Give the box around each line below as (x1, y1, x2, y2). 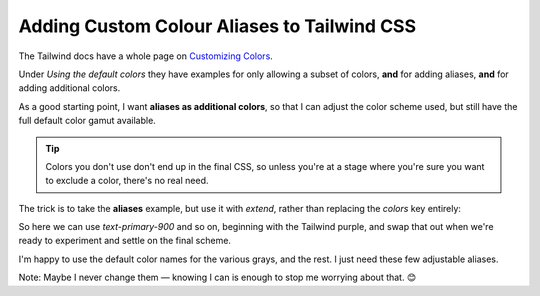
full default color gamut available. (18, 115, 157, 127)
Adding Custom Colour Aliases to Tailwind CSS (18, 15, 417, 37)
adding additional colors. (18, 82, 121, 94)
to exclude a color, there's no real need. (45, 175, 209, 187)
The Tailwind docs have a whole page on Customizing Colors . (18, 50, 274, 62)
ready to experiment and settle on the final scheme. (18, 235, 232, 247)
